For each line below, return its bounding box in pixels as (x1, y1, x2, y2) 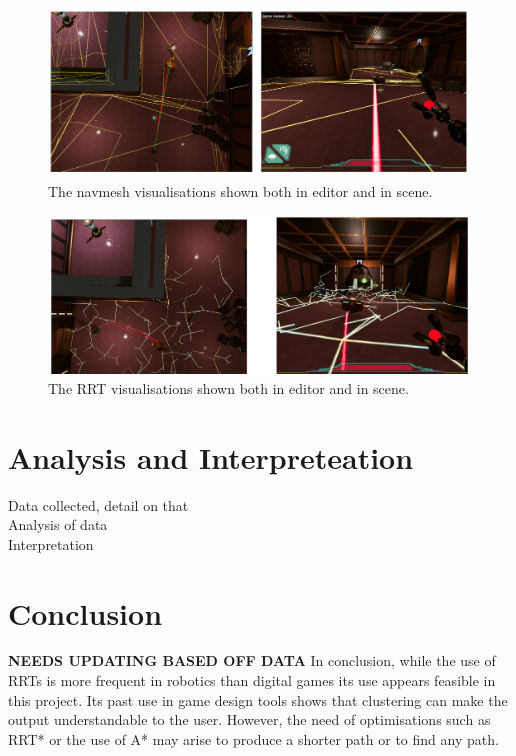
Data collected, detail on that (8, 494, 189, 515)
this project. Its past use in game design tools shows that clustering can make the (8, 689, 508, 710)
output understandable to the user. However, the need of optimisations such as (8, 709, 491, 730)
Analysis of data (8, 514, 108, 535)
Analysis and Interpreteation (8, 436, 414, 477)
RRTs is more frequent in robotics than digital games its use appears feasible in (8, 670, 496, 691)
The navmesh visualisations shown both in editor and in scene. (48, 180, 433, 201)
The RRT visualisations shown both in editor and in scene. (48, 377, 409, 398)
